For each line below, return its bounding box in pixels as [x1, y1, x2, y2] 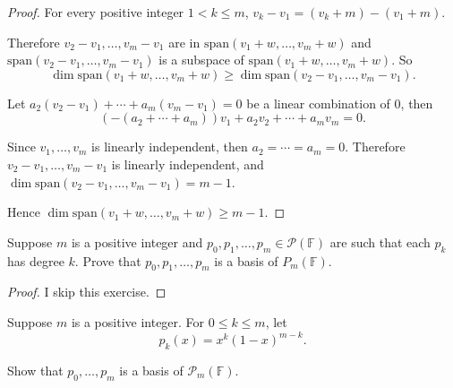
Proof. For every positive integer [7, 3, 184, 21]
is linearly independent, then [91, 137, 248, 156]
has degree [7, 251, 64, 270]
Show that [7, 360, 64, 379]
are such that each [329, 232, 431, 251]
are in [168, 32, 201, 51]
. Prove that [74, 251, 141, 270]
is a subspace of [158, 50, 244, 69]
